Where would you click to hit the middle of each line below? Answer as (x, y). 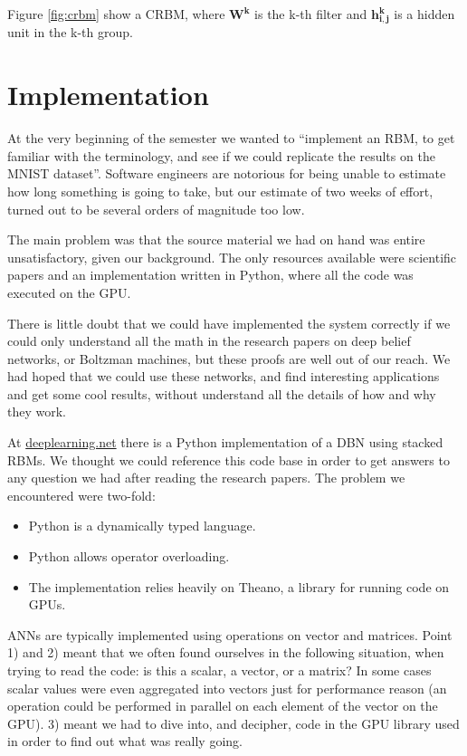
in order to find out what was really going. (125, 741)
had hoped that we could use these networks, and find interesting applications (224, 376)
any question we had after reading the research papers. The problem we (206, 478)
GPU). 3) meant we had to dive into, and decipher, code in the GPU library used (233, 723)
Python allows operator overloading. (129, 556)
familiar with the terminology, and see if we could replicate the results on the (221, 155)
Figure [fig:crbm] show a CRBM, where (116, 14)
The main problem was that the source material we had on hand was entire (216, 239)
